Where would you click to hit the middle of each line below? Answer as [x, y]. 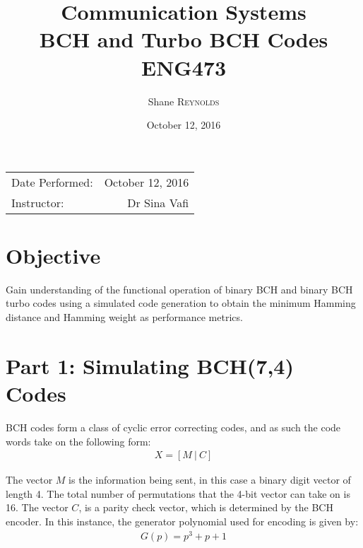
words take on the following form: [78, 441]
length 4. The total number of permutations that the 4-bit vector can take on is [178, 493]
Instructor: [38, 202]
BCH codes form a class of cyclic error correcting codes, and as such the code [173, 427]
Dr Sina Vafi [158, 202]
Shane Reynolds [184, 101]
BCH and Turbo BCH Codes [184, 39]
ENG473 [184, 67]
